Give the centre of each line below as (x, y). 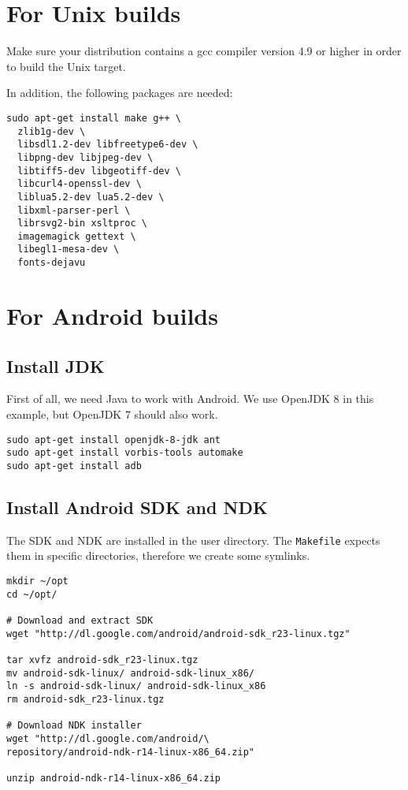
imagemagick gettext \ (77, 236)
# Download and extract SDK (80, 620)
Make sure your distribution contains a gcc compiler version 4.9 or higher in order (204, 51)
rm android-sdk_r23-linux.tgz (85, 699)
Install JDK (56, 365)
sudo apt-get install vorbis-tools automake (125, 453)
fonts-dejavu (52, 263)
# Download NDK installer (74, 726)
